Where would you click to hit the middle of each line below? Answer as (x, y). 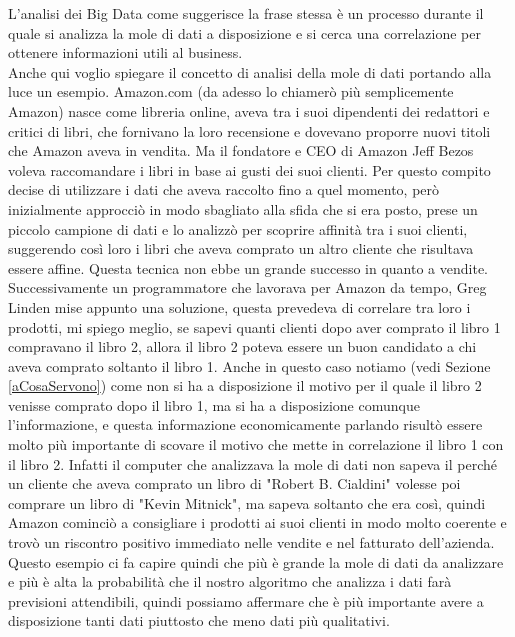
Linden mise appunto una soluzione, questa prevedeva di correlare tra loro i (239, 306)
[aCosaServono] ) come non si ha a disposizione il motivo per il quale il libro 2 (245, 385)
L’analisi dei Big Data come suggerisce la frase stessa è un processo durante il (246, 13)
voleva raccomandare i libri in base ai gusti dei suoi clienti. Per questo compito (249, 169)
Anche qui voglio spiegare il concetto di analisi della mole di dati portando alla (250, 71)
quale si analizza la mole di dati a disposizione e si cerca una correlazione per (244, 32)
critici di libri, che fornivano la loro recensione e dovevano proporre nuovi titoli (249, 130)
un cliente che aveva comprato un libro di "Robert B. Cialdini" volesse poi (234, 483)
